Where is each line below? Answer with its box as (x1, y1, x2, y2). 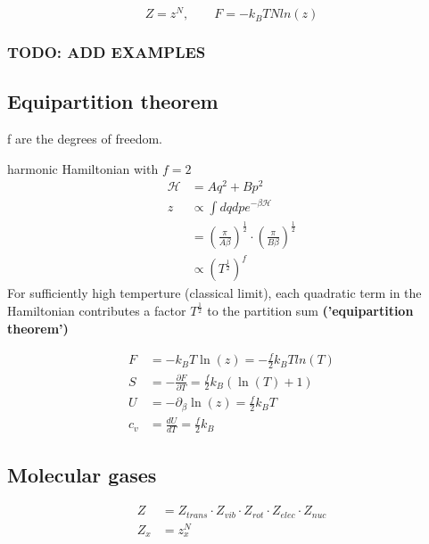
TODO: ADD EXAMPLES (7, 41, 206, 62)
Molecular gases (7, 460, 157, 488)
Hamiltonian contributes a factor (7, 301, 186, 320)
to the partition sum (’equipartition (207, 301, 414, 320)
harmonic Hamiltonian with (7, 159, 159, 177)
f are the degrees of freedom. (7, 129, 163, 148)
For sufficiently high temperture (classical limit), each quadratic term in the (7, 284, 422, 302)
